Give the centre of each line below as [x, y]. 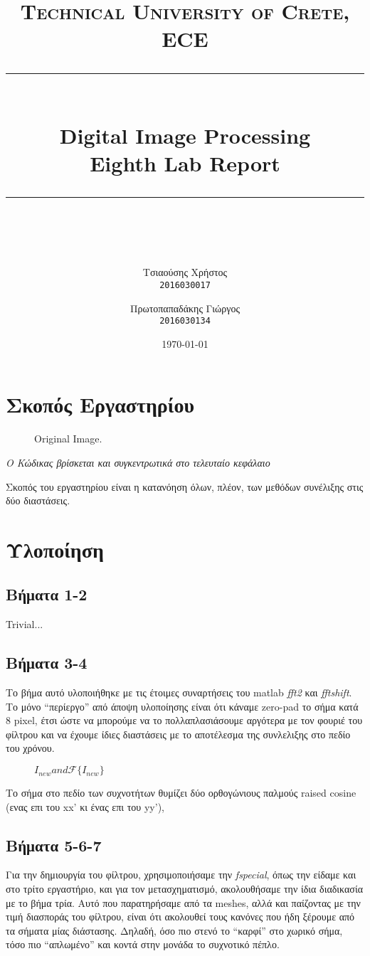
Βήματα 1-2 [47, 594]
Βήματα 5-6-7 [54, 845]
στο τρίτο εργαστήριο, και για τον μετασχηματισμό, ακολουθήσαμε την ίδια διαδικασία [185, 889]
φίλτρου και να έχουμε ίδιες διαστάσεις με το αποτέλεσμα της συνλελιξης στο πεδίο [178, 734]
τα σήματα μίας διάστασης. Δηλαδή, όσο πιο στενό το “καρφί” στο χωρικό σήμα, [174, 930]
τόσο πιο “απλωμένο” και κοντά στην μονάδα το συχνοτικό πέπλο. [143, 944]
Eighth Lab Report [185, 163]
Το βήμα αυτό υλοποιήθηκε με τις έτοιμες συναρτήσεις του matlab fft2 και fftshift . [179, 692]
